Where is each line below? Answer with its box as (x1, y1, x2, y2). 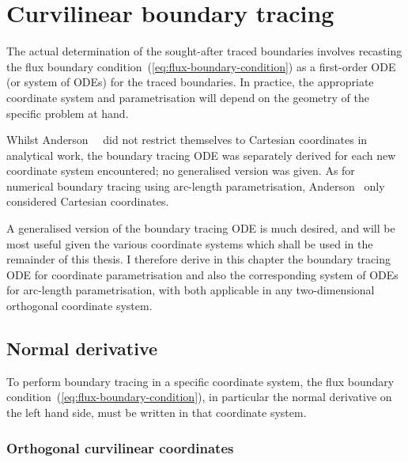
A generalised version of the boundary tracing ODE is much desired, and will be (6, 220, 395, 237)
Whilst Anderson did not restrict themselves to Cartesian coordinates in (6, 131, 368, 148)
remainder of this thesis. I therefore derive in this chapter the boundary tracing (6, 251, 391, 267)
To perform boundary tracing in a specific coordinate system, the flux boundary (6, 373, 395, 389)
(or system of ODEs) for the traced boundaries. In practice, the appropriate (6, 74, 374, 90)
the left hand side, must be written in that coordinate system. (6, 404, 307, 421)
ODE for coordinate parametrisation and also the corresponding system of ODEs (6, 266, 399, 282)
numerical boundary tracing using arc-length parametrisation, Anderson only (6, 177, 385, 194)
